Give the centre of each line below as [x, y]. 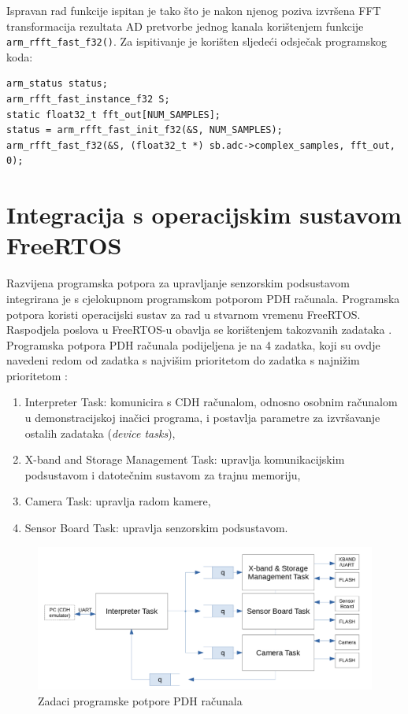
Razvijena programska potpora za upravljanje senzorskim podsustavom [178, 283]
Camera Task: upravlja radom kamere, [118, 501]
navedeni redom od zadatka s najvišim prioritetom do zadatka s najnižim [183, 360]
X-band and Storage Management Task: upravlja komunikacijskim [185, 459]
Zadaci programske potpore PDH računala [140, 700]
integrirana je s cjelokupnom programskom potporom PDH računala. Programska [203, 298]
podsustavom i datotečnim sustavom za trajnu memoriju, [163, 474]
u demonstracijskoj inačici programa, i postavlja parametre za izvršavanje [202, 418]
